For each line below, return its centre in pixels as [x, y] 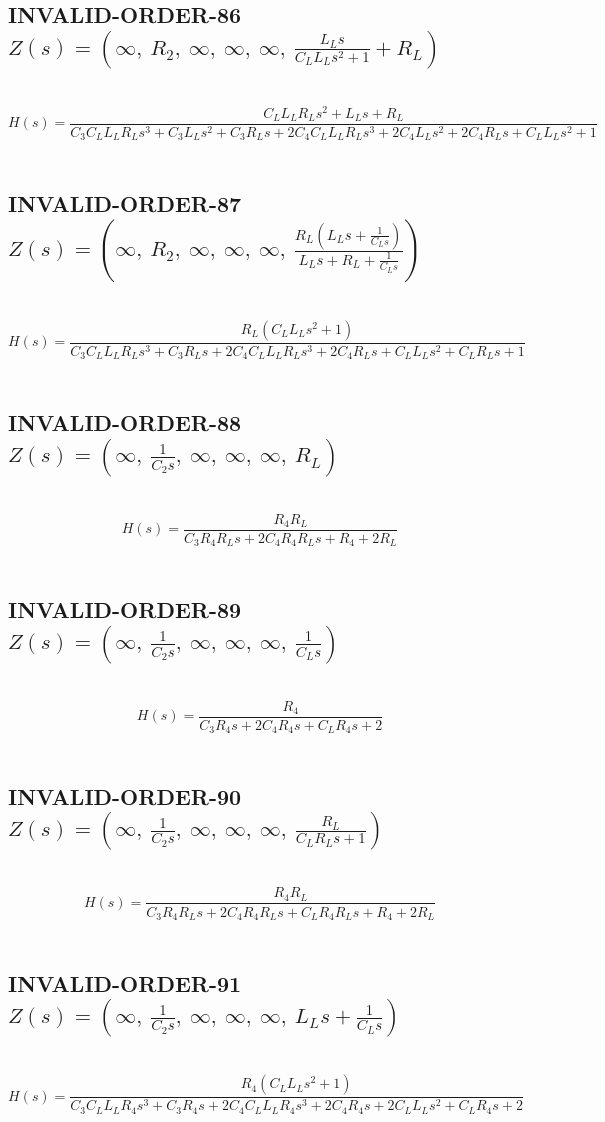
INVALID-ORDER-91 [125, 982]
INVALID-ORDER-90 [125, 796]
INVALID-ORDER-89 [125, 609]
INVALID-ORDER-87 [125, 203]
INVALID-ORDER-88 [125, 422]
